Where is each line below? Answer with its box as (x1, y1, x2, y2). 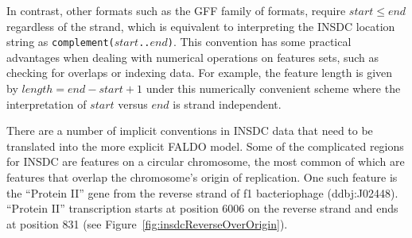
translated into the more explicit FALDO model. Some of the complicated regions (6, 137, 404, 154)
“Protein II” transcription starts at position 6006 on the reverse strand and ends (6, 200, 398, 217)
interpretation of (6, 95, 87, 112)
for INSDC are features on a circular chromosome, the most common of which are (6, 153, 405, 170)
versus (118, 95, 148, 112)
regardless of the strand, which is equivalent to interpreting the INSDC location (6, 17, 395, 34)
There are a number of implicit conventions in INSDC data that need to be (6, 122, 373, 139)
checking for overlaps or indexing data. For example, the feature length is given (6, 64, 393, 81)
